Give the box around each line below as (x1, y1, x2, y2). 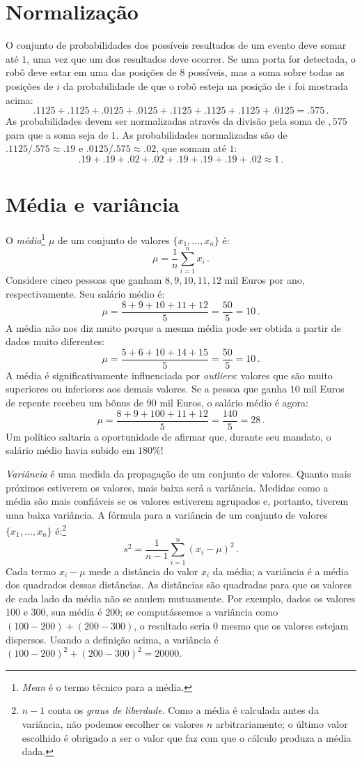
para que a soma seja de (6, 127, 109, 142)
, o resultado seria (134, 618, 210, 633)
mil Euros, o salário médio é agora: (159, 395, 308, 410)
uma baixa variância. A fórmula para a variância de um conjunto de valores (6, 507, 328, 521)
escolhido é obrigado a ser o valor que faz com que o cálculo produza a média (22, 730, 352, 745)
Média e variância (6, 190, 180, 218)
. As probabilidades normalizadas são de (116, 127, 288, 142)
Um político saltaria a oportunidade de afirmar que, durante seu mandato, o (6, 429, 331, 443)
